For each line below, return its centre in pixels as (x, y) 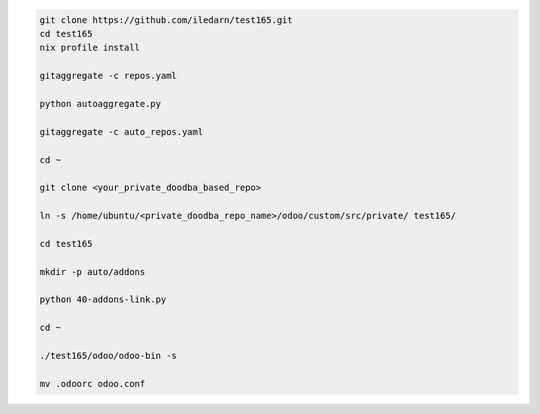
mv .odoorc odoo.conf (92, 383)
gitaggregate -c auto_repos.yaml (121, 131)
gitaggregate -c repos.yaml (108, 76)
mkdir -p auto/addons (92, 271)
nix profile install (89, 48)
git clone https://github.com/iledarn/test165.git (166, 19)
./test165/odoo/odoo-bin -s (108, 355)
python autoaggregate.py (100, 103)
